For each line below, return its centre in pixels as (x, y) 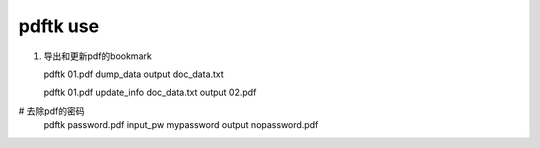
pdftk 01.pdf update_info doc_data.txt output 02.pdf (150, 92)
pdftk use (59, 26)
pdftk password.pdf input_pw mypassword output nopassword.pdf (181, 125)
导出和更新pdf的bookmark (97, 56)
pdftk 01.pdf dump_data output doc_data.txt (133, 74)
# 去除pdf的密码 (51, 111)
